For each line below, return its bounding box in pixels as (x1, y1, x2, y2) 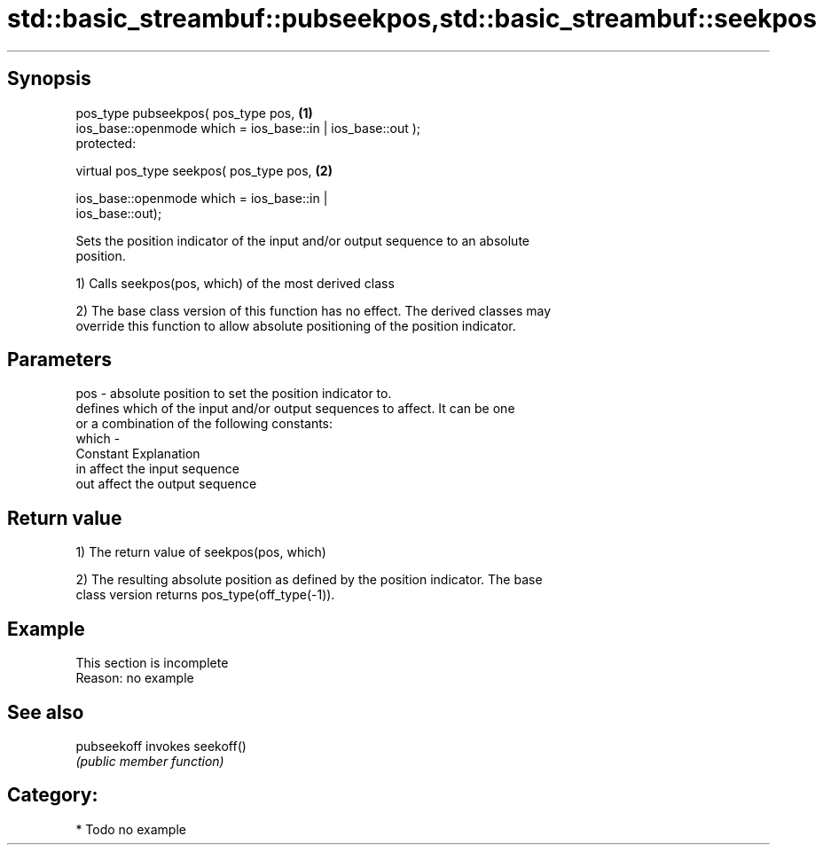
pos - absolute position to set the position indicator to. (75, 386, 392, 402)
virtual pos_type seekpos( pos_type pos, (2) (75, 162, 333, 178)
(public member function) (75, 753, 224, 769)
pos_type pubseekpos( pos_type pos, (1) (75, 105, 313, 121)
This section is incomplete (75, 655, 229, 671)
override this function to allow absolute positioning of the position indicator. (75, 317, 516, 333)
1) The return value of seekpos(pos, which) (75, 544, 326, 560)
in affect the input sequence (75, 461, 239, 477)
